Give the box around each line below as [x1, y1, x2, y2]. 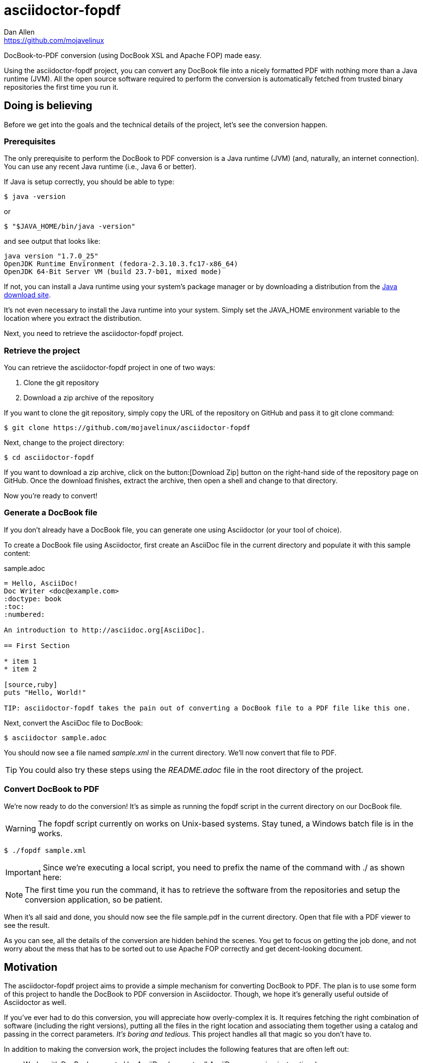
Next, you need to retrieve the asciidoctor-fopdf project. [4, 329, 184, 338]
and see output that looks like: [4, 237, 100, 246]
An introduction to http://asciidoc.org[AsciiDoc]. [4, 626, 206, 634]
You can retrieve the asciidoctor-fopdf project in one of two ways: [4, 363, 215, 372]
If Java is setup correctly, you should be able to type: [4, 177, 174, 186]
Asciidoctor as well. [4, 998, 67, 1007]
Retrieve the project [4, 345, 80, 355]
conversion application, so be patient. [25, 894, 163, 905]
